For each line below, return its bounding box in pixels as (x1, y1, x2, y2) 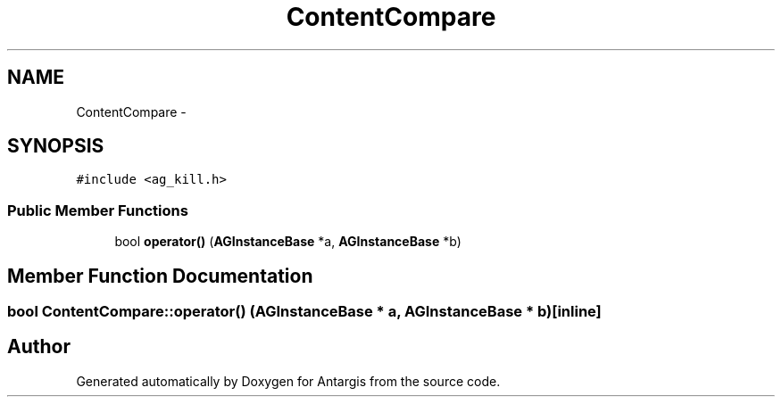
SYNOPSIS (7, 135, 104, 158)
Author (7, 335, 71, 359)
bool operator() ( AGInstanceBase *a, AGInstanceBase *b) (114, 234, 462, 250)
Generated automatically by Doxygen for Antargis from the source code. (76, 373, 501, 389)
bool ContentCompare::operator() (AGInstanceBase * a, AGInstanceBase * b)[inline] (7, 302, 602, 321)
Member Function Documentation (7, 264, 313, 287)
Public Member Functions (7, 201, 188, 219)
